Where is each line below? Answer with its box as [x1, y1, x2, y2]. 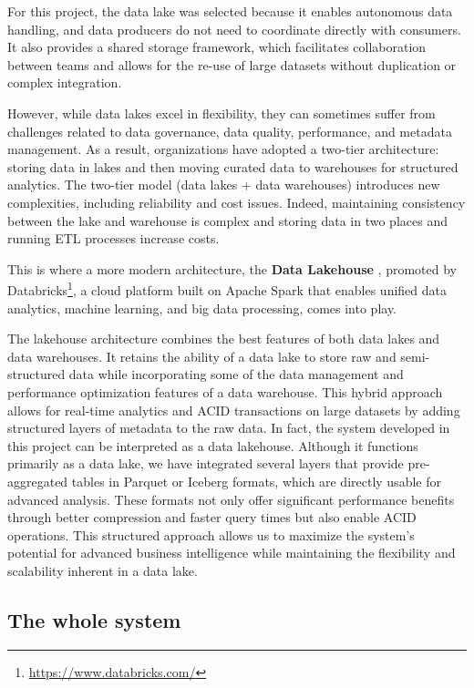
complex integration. [7, 73, 122, 92]
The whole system [7, 605, 181, 633]
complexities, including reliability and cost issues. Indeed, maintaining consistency [7, 192, 466, 211]
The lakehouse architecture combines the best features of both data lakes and [7, 329, 440, 348]
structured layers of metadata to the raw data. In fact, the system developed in [7, 418, 450, 437]
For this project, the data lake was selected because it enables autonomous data [7, 2, 453, 20]
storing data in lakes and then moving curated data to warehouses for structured [7, 157, 459, 176]
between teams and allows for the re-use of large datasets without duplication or [7, 55, 457, 74]
